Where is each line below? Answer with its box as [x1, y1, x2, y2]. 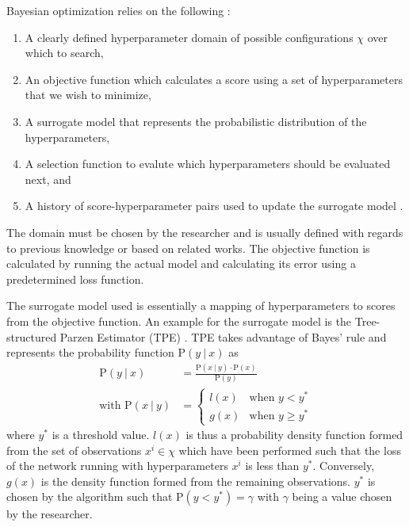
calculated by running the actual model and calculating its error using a [6, 255, 356, 272]
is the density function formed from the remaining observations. [40, 472, 350, 489]
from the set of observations [6, 441, 142, 458]
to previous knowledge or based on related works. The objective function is [6, 239, 370, 256]
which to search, [25, 44, 104, 61]
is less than [245, 457, 300, 474]
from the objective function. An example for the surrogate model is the [6, 312, 352, 329]
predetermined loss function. [6, 270, 144, 287]
